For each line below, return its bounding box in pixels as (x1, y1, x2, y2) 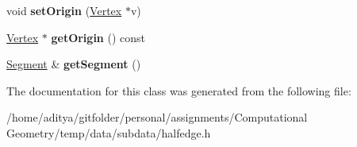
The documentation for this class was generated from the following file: (6, 82, 351, 99)
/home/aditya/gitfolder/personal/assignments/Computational (6, 109, 308, 126)
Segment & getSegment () (6, 56, 141, 72)
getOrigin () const (51, 29, 145, 45)
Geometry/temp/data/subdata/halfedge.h (6, 124, 211, 141)
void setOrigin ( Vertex (6, 2, 122, 18)
